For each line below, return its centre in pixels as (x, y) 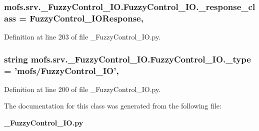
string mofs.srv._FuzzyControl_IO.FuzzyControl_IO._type (127, 59)
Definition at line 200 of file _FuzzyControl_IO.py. (82, 89)
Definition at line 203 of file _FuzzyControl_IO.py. (82, 37)
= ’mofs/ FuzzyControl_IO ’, (61, 70)
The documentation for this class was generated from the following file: (113, 106)
